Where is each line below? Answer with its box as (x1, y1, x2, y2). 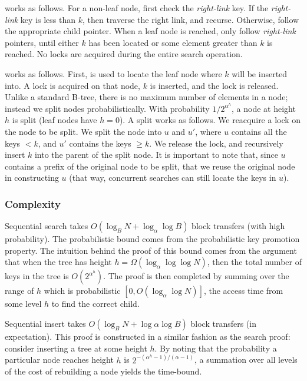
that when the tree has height (5, 256, 112, 268)
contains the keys (69, 137, 131, 149)
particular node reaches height (5, 353, 114, 366)
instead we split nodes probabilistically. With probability (5, 102, 210, 114)
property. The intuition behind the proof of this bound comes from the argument (5, 244, 297, 256)
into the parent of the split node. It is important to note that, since (34, 148, 278, 161)
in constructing (5, 171, 59, 184)
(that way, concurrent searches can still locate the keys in (69, 171, 276, 184)
